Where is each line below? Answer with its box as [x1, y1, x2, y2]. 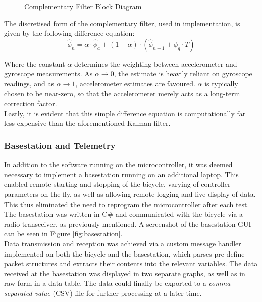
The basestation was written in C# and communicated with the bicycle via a [4, 209, 243, 219]
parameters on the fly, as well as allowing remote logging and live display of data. [4, 188, 256, 199]
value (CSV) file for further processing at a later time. [34, 287, 202, 298]
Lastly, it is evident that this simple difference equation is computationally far [4, 108, 246, 118]
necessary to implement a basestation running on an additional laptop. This [4, 169, 239, 179]
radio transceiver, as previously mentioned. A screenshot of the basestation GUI [4, 218, 251, 229]
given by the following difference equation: [4, 28, 135, 38]
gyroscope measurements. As [4, 68, 93, 79]
